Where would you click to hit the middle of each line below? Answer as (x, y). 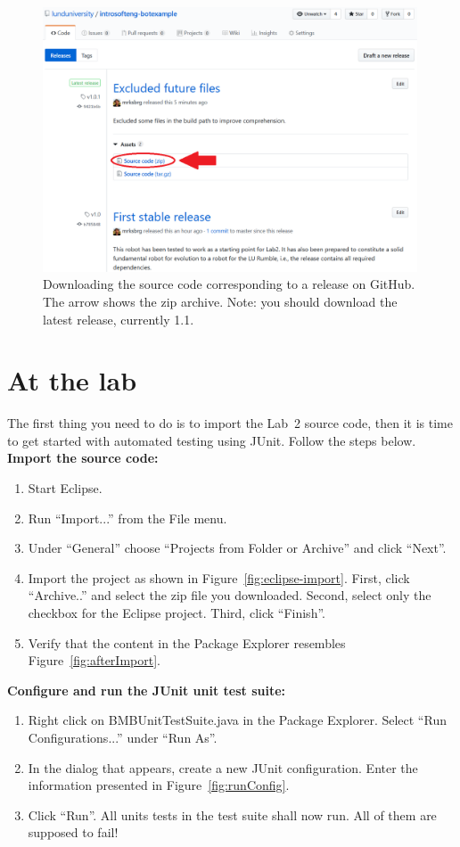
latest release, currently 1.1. (119, 319)
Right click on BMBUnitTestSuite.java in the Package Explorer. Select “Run (237, 720)
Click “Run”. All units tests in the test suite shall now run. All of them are (232, 814)
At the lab (72, 380)
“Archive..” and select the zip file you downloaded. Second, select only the (230, 595)
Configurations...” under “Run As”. (123, 737)
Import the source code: (83, 458)
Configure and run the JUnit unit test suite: (147, 690)
